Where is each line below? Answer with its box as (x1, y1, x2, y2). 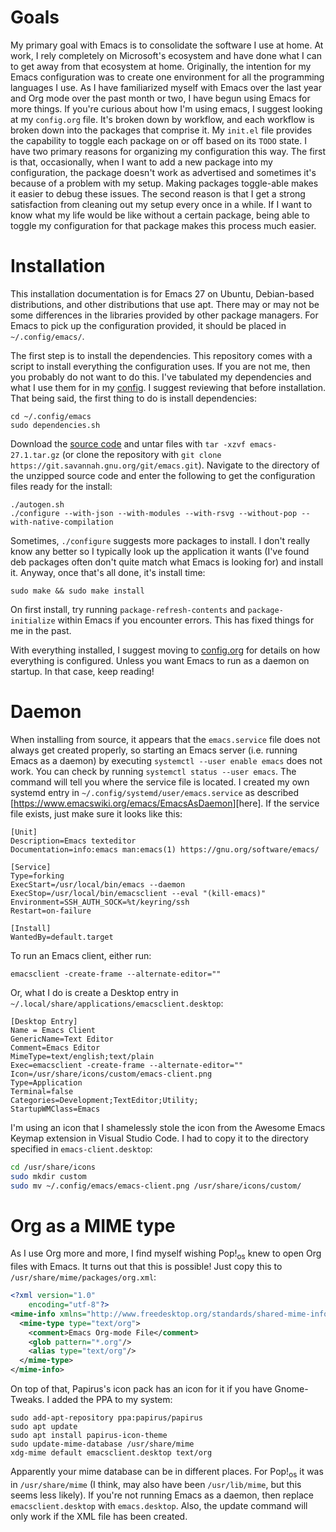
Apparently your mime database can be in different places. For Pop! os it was (10, 1466, 324, 1480)
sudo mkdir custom (10, 1171, 87, 1181)
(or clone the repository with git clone (61, 448, 222, 460)
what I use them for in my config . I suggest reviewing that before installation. (10, 381, 326, 393)
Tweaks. (10, 1394, 45, 1406)
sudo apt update (10, 1422, 78, 1432)
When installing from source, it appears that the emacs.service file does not (10, 733, 321, 745)
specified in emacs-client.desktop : (10, 1142, 153, 1155)
